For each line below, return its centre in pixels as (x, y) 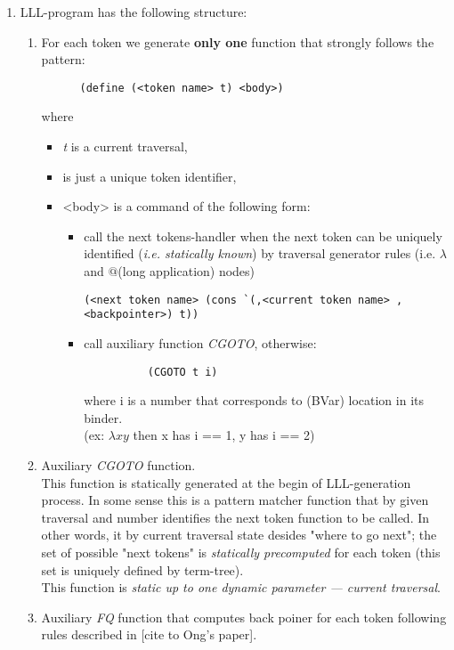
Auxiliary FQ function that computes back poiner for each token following (244, 617)
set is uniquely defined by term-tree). (142, 569)
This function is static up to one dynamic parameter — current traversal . (241, 587)
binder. (103, 417)
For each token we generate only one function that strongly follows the (238, 41)
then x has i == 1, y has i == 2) (224, 435)
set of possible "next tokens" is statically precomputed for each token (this (241, 552)
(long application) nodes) (186, 271)
